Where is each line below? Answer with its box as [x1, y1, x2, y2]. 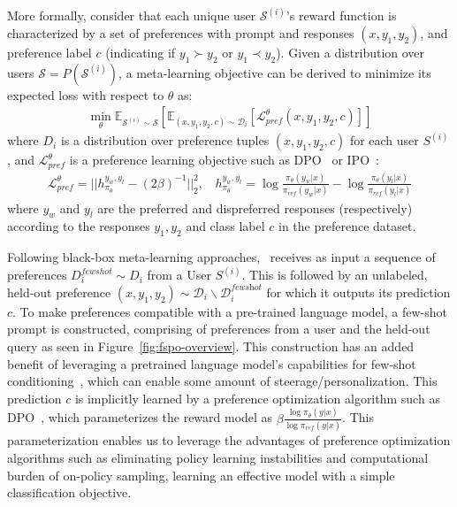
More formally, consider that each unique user [7, 6, 256, 25]
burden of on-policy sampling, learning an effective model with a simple [7, 465, 395, 484]
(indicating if [105, 43, 176, 62]
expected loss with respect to [7, 85, 164, 104]
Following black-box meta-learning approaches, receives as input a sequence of [7, 248, 436, 266]
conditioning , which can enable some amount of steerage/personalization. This [7, 372, 438, 390]
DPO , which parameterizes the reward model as [7, 408, 273, 426]
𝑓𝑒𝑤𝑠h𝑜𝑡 [231, 283, 262, 293]
